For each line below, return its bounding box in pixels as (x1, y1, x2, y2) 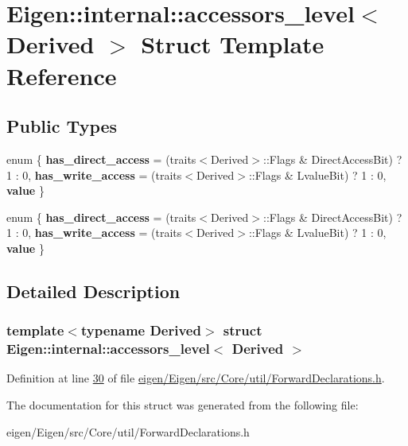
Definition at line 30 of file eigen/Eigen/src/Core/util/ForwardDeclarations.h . (6, 370, 385, 386)
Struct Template (141, 28, 324, 60)
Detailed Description (6, 278, 181, 303)
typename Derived (80, 320, 201, 340)
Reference (6, 59, 117, 91)
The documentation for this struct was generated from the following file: (6, 397, 359, 413)
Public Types (6, 114, 118, 138)
